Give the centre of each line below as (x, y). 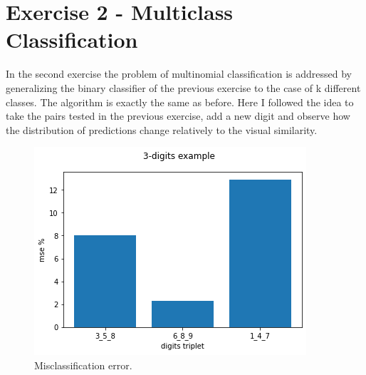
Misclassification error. (83, 365)
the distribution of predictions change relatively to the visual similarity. (162, 129)
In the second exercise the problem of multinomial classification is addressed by (179, 74)
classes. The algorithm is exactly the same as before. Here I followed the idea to (180, 102)
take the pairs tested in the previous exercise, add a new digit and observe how (178, 116)
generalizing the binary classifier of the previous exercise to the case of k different (183, 87)
